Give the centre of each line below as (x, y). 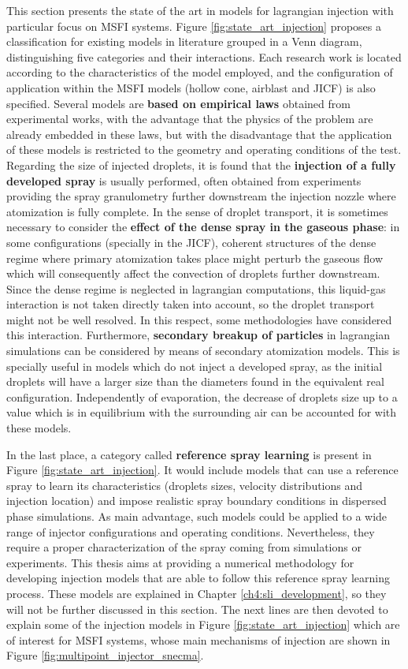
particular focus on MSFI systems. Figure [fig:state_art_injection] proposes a (194, 26)
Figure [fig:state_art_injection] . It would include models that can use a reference (202, 470)
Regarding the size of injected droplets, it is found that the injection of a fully (201, 164)
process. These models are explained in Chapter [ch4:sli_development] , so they (197, 593)
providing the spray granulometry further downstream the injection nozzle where (201, 196)
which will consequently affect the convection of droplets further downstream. (193, 273)
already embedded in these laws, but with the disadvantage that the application (199, 134)
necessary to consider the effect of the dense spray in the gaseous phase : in (203, 227)
